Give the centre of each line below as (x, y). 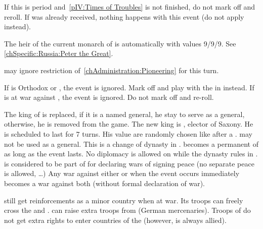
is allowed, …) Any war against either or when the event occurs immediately (122, 173)
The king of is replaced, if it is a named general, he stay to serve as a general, (124, 114)
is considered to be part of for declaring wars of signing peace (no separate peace (129, 163)
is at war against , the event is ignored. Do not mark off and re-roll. (109, 97)
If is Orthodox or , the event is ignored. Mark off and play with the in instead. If (129, 87)
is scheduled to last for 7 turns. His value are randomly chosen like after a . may (128, 133)
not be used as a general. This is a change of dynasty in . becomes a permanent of (131, 144)
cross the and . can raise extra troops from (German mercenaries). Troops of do (127, 210)
